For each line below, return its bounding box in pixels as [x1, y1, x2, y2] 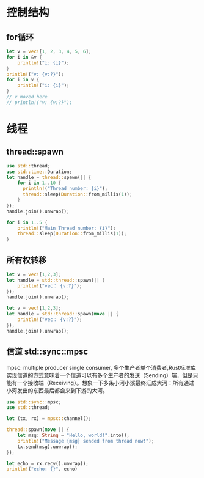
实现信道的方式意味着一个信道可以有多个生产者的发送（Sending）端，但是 [6, 371, 194, 379]
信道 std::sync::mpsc [6, 347, 89, 357]
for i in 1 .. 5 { [6, 219, 48, 226]
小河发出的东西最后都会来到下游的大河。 [6, 386, 108, 394]
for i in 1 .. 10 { [17, 180, 62, 186]
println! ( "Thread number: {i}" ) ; [22, 186, 108, 192]
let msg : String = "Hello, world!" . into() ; [17, 432, 130, 438]
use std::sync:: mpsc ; [6, 399, 62, 405]
